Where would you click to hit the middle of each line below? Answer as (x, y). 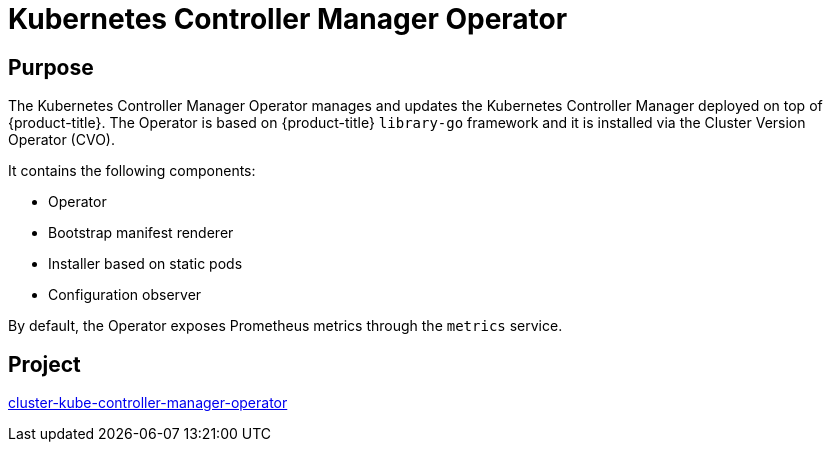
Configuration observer (125, 295)
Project (44, 364)
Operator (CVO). (61, 140)
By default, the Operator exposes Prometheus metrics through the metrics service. (285, 326)
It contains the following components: (132, 171)
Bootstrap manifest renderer (141, 233)
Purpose (51, 67)
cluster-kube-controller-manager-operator (148, 403)
